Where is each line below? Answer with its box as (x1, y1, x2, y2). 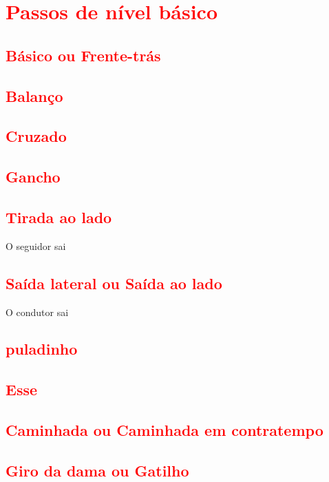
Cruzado (6, 125, 67, 147)
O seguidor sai (6, 238, 66, 253)
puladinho (6, 338, 78, 359)
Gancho (6, 166, 61, 187)
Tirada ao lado (6, 206, 112, 227)
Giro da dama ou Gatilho (6, 459, 189, 481)
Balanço (6, 85, 63, 106)
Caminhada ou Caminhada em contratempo (6, 419, 323, 441)
